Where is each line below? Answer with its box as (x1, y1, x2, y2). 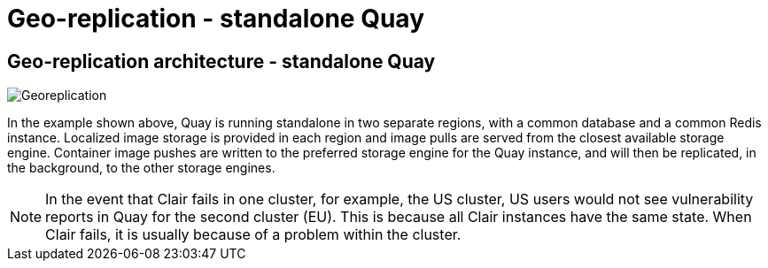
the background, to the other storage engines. (7, 160, 275, 176)
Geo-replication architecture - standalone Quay (7, 50, 436, 73)
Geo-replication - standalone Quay (7, 4, 424, 34)
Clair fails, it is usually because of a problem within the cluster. (45, 226, 462, 244)
